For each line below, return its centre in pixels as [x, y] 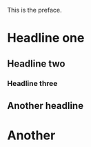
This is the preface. [34, 10]
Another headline [45, 106]
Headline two [36, 63]
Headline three [32, 83]
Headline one [46, 38]
